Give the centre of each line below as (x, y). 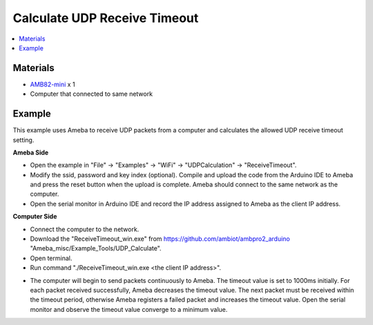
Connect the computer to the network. (85, 229)
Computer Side (35, 217)
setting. (23, 140)
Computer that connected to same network (92, 94)
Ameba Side (31, 152)
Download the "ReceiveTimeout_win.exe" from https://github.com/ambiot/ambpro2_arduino (160, 239)
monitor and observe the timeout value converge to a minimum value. (129, 309)
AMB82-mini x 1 (52, 84)
